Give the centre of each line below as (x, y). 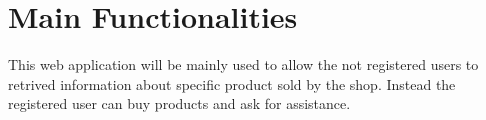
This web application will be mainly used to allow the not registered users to (243, 64)
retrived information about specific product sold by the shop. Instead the (232, 83)
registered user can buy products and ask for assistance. (179, 103)
